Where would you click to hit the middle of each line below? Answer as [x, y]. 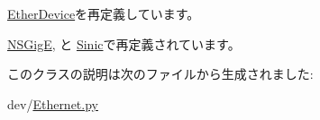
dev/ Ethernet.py [53, 103]
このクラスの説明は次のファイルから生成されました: [160, 74]
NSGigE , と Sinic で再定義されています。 [124, 43]
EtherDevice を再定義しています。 [104, 13]
